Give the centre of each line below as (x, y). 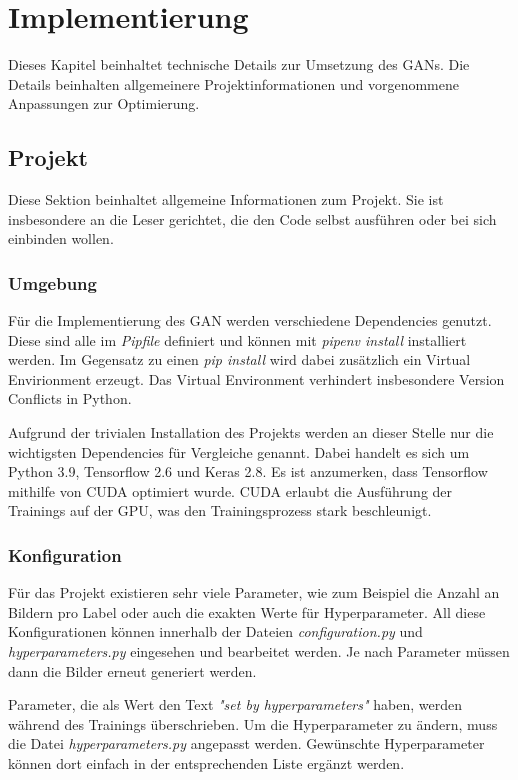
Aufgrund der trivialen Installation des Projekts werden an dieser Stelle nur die (251, 432)
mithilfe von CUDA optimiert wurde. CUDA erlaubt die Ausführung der (230, 490)
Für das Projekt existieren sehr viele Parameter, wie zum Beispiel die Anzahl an (254, 592)
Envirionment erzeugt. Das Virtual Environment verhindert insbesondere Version (256, 378)
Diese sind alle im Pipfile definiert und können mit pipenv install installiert (237, 339)
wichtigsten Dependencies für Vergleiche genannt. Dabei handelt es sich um (239, 451)
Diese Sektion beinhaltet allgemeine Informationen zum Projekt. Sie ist (226, 199)
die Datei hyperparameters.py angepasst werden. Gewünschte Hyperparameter (246, 743)
